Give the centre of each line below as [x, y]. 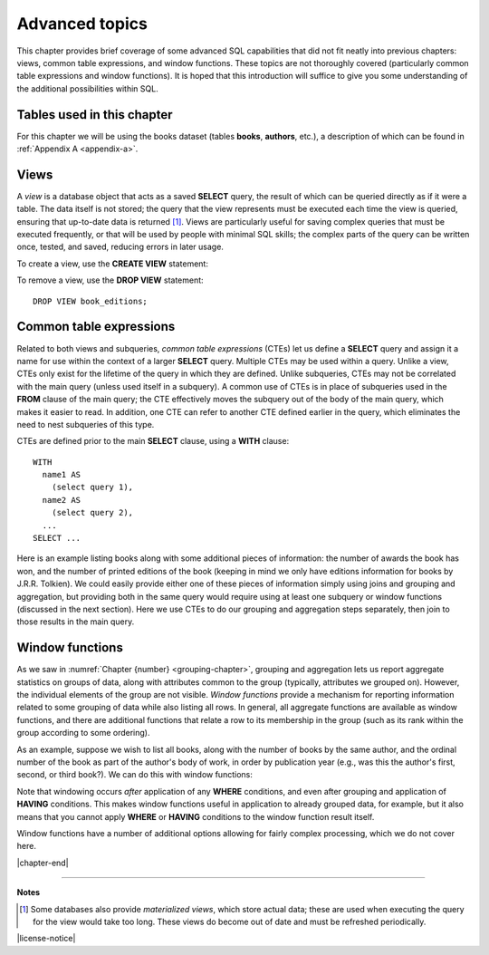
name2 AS [62, 500]
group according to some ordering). [83, 733]
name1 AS [62, 475]
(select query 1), [92, 487]
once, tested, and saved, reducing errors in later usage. [120, 247]
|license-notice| [46, 939]
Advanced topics [82, 24]
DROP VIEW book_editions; [91, 301]
